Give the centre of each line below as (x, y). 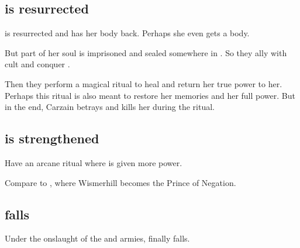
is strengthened (52, 138)
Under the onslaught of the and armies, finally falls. (97, 238)
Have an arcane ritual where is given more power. (94, 162)
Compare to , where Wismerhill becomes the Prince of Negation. (120, 182)
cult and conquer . (37, 64)
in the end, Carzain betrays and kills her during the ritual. (110, 107)
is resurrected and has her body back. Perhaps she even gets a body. (127, 33)
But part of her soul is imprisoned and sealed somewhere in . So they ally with (146, 52)
